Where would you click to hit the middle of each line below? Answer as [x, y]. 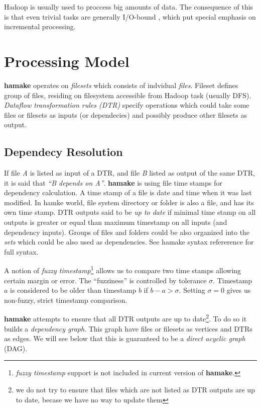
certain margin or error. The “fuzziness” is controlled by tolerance [105, 280]
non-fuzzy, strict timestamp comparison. [66, 300]
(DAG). [16, 348]
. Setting [192, 290]
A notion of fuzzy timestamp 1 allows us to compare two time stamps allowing [123, 270]
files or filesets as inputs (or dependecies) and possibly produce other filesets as [125, 114]
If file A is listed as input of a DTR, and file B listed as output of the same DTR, [129, 173]
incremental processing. [40, 26]
